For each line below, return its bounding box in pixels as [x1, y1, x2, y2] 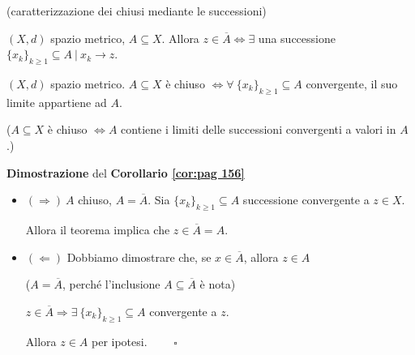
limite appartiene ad [6, 93, 107, 110]
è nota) [199, 276, 236, 293]
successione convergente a [242, 191, 370, 208]
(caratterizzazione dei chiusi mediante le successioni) [6, 2, 267, 19]
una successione [258, 29, 336, 46]
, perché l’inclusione [62, 276, 160, 293]
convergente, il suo [306, 75, 398, 92]
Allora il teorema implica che [25, 220, 170, 237]
